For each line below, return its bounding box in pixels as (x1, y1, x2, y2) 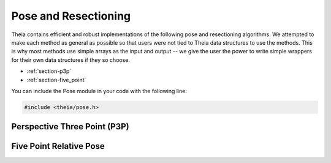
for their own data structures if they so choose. (11, 56, 131, 64)
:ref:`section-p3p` (26, 67, 72, 75)
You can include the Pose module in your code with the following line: (11, 87, 187, 94)
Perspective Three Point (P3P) (11, 121, 129, 132)
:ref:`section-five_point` (26, 76, 86, 83)
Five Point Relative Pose (11, 141, 105, 151)
